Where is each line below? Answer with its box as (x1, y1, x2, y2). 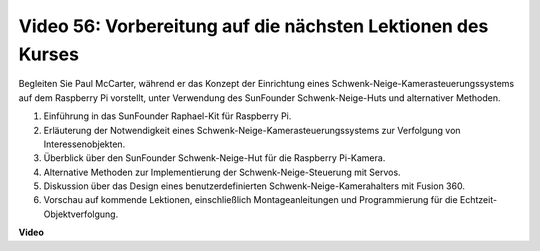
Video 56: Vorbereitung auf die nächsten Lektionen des (18, 15, 489, 37)
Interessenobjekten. (43, 138, 126, 150)
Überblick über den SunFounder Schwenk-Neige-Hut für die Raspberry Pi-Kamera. (43, 152, 386, 164)
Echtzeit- (460, 194, 498, 206)
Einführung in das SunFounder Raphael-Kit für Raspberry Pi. (43, 110, 292, 122)
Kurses (18, 43, 80, 65)
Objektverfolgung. (43, 208, 119, 220)
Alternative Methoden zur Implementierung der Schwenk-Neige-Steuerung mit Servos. (43, 166, 401, 178)
